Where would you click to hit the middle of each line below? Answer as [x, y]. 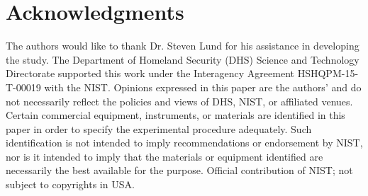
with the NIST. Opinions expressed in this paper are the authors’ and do [203, 87]
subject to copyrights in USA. [70, 184]
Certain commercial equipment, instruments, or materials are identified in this [175, 115]
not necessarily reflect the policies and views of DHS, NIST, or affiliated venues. [179, 101]
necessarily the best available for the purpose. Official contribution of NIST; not [179, 170]
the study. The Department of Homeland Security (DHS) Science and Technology [183, 59]
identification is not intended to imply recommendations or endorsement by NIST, [184, 143]
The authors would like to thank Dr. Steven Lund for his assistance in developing [183, 46]
